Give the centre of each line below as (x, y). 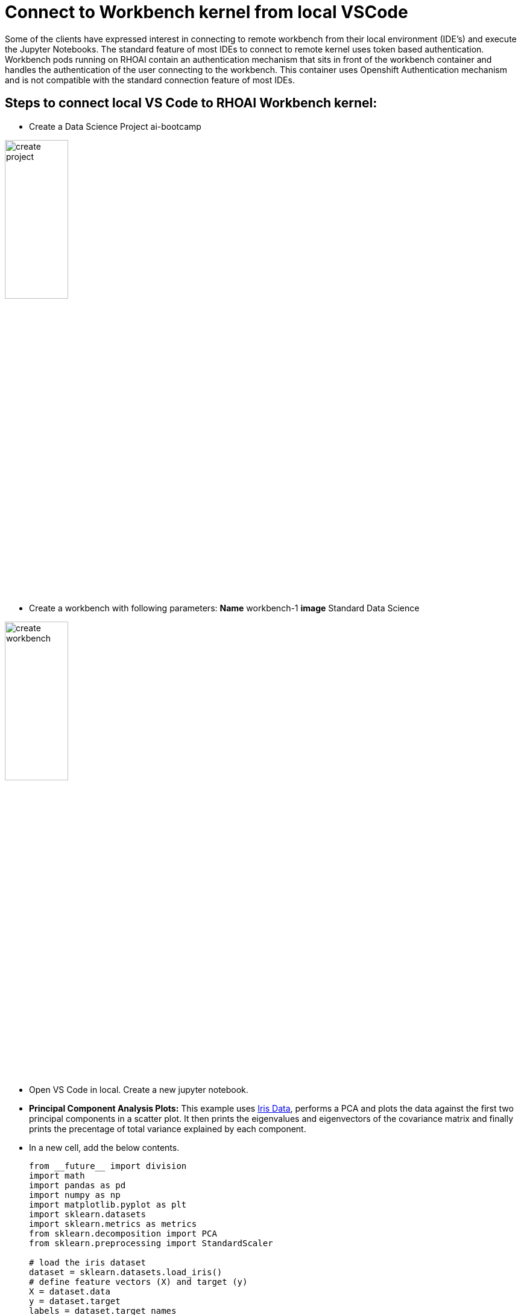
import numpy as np (75, 1195)
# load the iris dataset (87, 1262)
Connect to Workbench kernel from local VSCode (207, 12)
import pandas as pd (77, 1185)
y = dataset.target (75, 1301)
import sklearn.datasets (87, 1214)
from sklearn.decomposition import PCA (123, 1233)
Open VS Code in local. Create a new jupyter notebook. (139, 1089)
